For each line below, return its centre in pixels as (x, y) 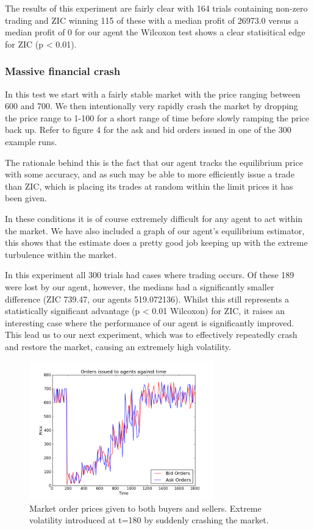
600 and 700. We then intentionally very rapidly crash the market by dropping (152, 106)
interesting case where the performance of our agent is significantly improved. (150, 322)
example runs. (31, 141)
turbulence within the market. (61, 254)
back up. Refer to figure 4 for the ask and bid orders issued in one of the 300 (148, 130)
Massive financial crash (63, 71)
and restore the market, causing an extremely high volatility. (118, 346)
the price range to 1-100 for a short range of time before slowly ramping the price (157, 117)
